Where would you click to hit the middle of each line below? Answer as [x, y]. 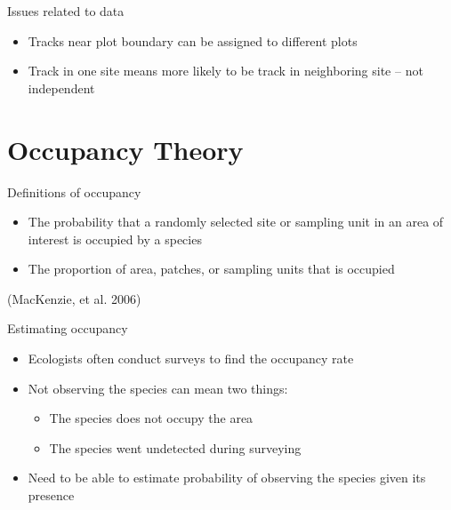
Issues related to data [66, 11]
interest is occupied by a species [115, 239]
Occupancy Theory [125, 149]
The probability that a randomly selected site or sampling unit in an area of [236, 222]
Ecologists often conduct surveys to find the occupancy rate [191, 359]
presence [51, 495]
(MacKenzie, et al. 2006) [74, 298]
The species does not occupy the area [151, 418]
